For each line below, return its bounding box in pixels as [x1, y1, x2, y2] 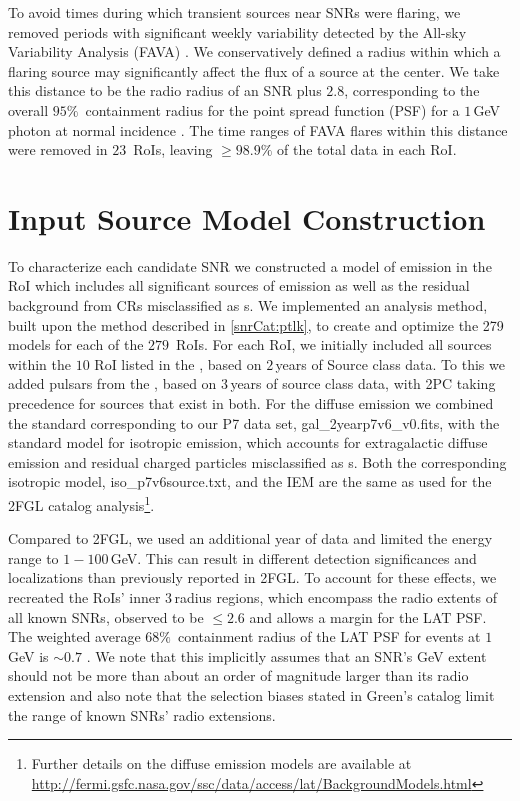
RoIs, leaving [133, 139, 213, 160]
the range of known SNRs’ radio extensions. [8, 704, 276, 725]
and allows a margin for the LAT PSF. [249, 606, 487, 627]
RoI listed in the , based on [94, 353, 262, 374]
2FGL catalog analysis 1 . [8, 492, 155, 515]
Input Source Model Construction [8, 197, 486, 238]
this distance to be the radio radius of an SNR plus [8, 80, 322, 101]
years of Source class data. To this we [275, 353, 505, 374]
